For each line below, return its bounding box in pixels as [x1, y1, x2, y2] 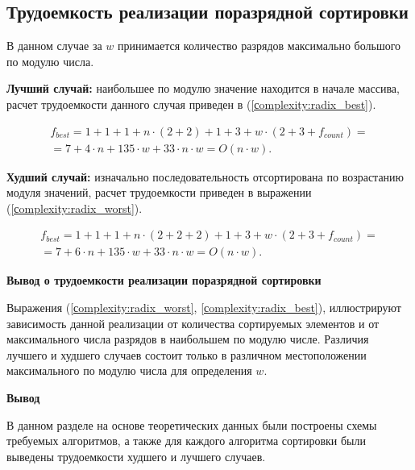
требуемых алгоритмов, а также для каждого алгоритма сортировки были [6, 432, 366, 449]
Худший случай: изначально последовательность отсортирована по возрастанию [6, 168, 405, 185]
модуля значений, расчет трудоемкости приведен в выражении [6, 184, 312, 201]
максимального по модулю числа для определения [6, 362, 252, 379]
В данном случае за [6, 37, 102, 54]
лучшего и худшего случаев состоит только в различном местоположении [6, 346, 367, 363]
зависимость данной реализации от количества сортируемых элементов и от [6, 314, 380, 331]
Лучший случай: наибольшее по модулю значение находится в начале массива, [6, 80, 400, 97]
